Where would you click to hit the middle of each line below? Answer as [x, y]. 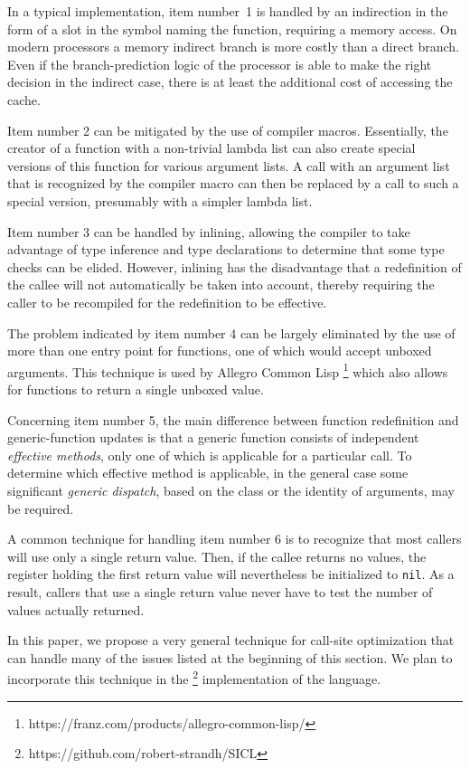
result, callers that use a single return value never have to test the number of [220, 591]
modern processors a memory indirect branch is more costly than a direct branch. [234, 47]
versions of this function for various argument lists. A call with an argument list [229, 165]
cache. [24, 99]
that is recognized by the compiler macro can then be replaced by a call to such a [233, 183]
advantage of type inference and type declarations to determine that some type [226, 249]
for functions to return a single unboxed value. [136, 389]
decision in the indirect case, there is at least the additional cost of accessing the [230, 82]
